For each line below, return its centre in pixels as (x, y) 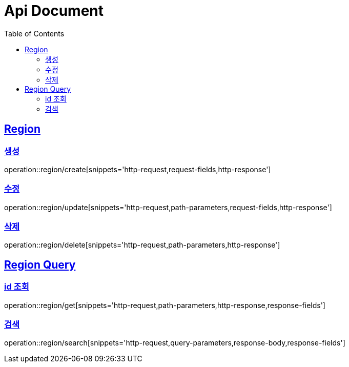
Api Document (54, 11)
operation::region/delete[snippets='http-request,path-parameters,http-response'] (142, 245)
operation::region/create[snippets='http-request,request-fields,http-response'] (138, 169)
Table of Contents (34, 33)
